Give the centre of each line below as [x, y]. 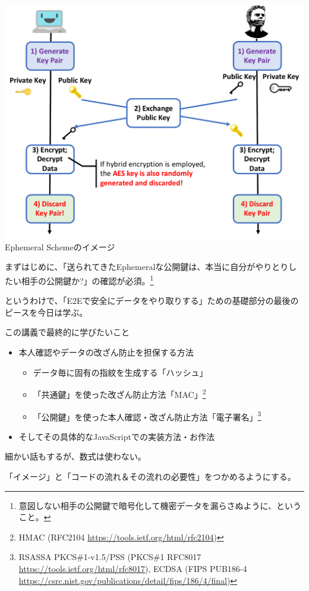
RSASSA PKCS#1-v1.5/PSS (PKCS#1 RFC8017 [110, 557]
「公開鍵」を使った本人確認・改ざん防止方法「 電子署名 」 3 [147, 416]
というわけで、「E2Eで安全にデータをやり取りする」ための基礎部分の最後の [152, 301]
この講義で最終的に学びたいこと [67, 332]
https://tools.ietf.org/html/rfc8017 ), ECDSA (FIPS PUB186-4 [133, 568]
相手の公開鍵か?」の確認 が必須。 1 [87, 280]
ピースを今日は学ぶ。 [46, 312]
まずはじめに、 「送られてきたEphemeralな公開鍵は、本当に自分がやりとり [147, 267]
